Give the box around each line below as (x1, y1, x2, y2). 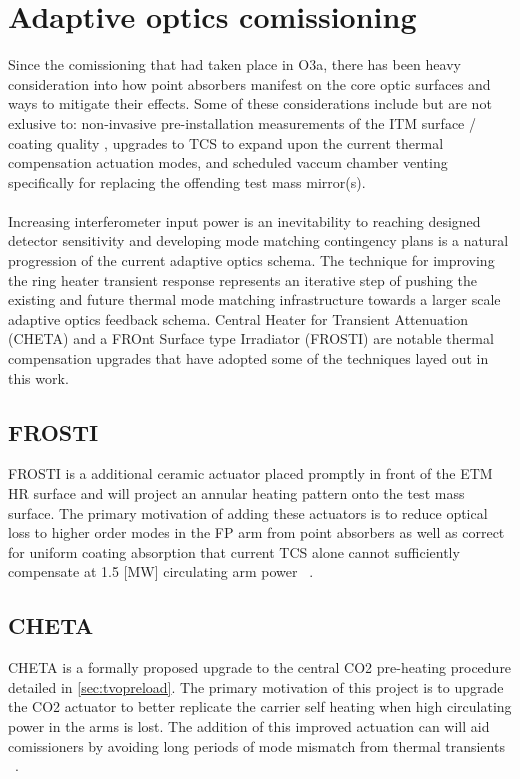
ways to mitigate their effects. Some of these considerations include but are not (8, 93, 492, 114)
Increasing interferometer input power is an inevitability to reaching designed (8, 210, 481, 231)
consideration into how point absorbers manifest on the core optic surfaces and (8, 73, 491, 94)
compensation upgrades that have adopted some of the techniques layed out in (8, 348, 489, 369)
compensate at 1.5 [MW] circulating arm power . (8, 561, 314, 582)
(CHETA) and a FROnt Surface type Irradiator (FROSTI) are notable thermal (8, 328, 494, 349)
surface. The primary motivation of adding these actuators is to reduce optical (8, 502, 488, 523)
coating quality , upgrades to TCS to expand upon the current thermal (8, 132, 444, 153)
